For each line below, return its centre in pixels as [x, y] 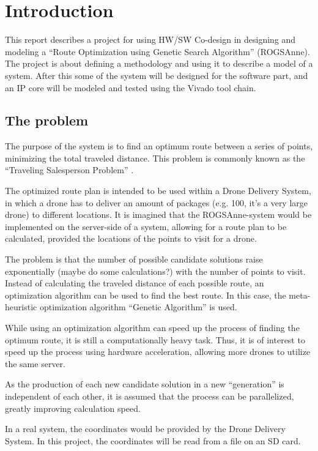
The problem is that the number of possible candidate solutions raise [134, 259]
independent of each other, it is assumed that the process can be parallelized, [150, 396]
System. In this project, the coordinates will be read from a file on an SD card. [153, 440]
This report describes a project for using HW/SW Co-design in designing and [150, 39]
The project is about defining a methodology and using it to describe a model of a [159, 63]
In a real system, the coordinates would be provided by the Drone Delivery [145, 429]
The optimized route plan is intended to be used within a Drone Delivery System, [158, 191]
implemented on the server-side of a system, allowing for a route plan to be [146, 226]
